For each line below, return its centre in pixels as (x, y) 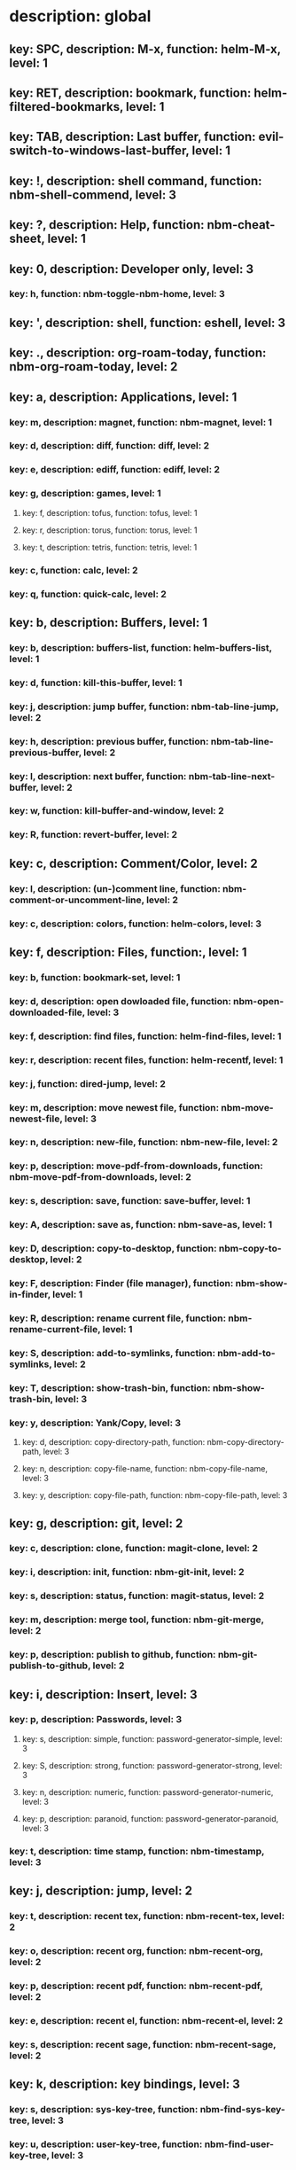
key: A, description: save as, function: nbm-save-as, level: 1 (141, 1225)
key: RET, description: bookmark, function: (130, 93)
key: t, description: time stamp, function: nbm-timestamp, (137, 1851)
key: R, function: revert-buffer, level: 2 (93, 835)
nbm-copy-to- (250, 1249)
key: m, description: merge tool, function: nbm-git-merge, (136, 1620)
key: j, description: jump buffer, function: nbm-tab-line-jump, (144, 706)
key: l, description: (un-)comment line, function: (115, 888)
